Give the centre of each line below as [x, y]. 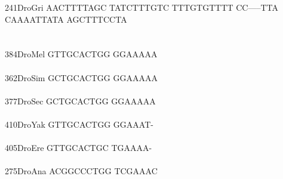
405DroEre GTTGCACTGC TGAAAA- [79, 148]
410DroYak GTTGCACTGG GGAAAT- [79, 124]
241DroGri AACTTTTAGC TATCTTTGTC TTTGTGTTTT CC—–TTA [142, 7]
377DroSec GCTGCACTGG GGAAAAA [80, 101]
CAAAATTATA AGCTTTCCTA [66, 19]
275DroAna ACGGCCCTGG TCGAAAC [81, 171]
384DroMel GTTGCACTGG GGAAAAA [81, 54]
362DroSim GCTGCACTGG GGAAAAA [81, 77]
